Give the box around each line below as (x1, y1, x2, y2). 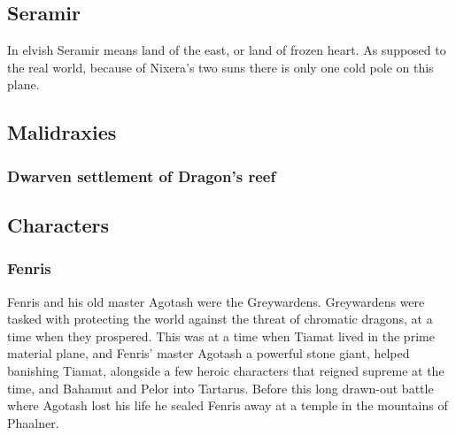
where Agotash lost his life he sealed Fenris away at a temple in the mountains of (7, 396, 448, 415)
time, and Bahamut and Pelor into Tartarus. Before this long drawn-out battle (7, 378, 434, 397)
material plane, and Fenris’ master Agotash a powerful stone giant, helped (7, 344, 410, 362)
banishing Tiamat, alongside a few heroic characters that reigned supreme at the (7, 361, 444, 379)
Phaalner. (7, 413, 59, 431)
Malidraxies (7, 118, 117, 146)
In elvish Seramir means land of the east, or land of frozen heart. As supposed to (7, 41, 446, 59)
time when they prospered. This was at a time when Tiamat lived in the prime (7, 326, 435, 345)
